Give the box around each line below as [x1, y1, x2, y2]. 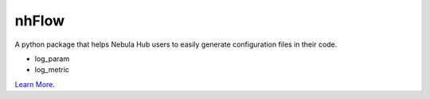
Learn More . [14, 79, 56, 89]
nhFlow [14, 12, 65, 29]
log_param [34, 54, 70, 63]
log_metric [34, 65, 70, 74]
